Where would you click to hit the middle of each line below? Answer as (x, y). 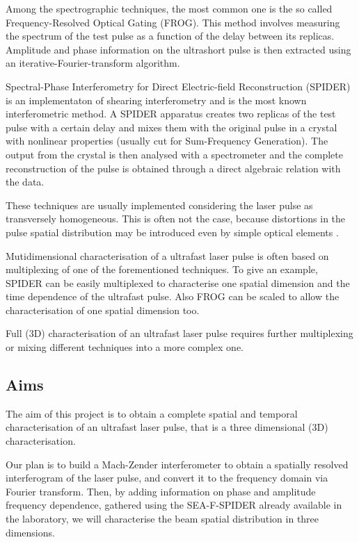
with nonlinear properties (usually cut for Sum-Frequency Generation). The (167, 141)
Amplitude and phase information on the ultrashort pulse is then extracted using (178, 49)
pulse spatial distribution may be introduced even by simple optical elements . (172, 232)
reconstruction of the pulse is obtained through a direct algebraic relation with (173, 168)
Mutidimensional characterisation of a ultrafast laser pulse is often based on (167, 255)
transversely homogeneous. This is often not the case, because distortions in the (176, 219)
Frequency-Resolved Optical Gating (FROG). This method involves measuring (173, 22)
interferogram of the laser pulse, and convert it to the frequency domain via (167, 478)
